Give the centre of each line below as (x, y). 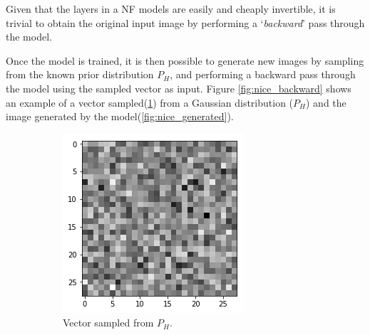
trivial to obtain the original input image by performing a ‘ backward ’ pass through (185, 22)
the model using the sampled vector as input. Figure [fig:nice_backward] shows (179, 88)
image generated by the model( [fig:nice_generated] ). (120, 116)
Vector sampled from (108, 323)
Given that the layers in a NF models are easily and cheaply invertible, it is (171, 9)
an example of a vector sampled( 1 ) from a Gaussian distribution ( (150, 102)
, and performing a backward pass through (263, 74)
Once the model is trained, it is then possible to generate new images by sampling (185, 60)
